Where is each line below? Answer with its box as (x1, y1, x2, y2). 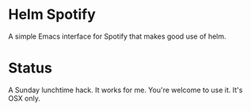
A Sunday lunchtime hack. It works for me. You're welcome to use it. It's (8, 85, 243, 94)
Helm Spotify (8, 6, 97, 24)
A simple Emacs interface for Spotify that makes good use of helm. (8, 31, 227, 41)
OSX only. (8, 93, 41, 103)
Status (8, 59, 53, 77)
